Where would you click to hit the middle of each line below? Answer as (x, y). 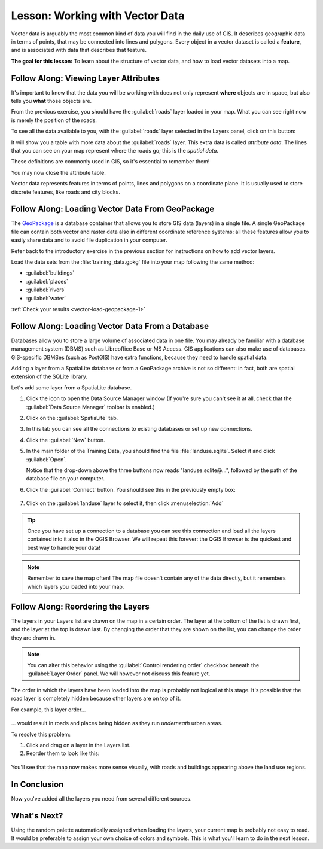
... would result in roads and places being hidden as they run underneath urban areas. (117, 723)
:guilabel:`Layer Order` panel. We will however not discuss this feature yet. (119, 674)
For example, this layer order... (48, 710)
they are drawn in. (33, 638)
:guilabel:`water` (46, 298)
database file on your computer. (65, 479)
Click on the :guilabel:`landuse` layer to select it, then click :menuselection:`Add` (125, 503)
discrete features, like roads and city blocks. (66, 192)
